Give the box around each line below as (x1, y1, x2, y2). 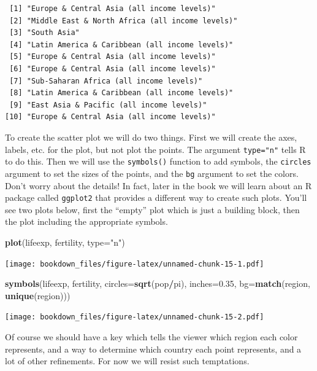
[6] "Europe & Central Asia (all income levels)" (9, 64, 216, 73)
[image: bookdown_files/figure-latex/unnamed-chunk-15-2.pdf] (5, 313, 264, 322)
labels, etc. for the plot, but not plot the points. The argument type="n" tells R (5, 143, 306, 155)
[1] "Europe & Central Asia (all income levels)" (9, 4, 216, 13)
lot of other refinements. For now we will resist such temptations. (5, 354, 250, 367)
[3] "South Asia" (9, 28, 80, 37)
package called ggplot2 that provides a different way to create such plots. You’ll (5, 191, 307, 204)
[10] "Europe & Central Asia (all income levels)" (5, 112, 216, 122)
